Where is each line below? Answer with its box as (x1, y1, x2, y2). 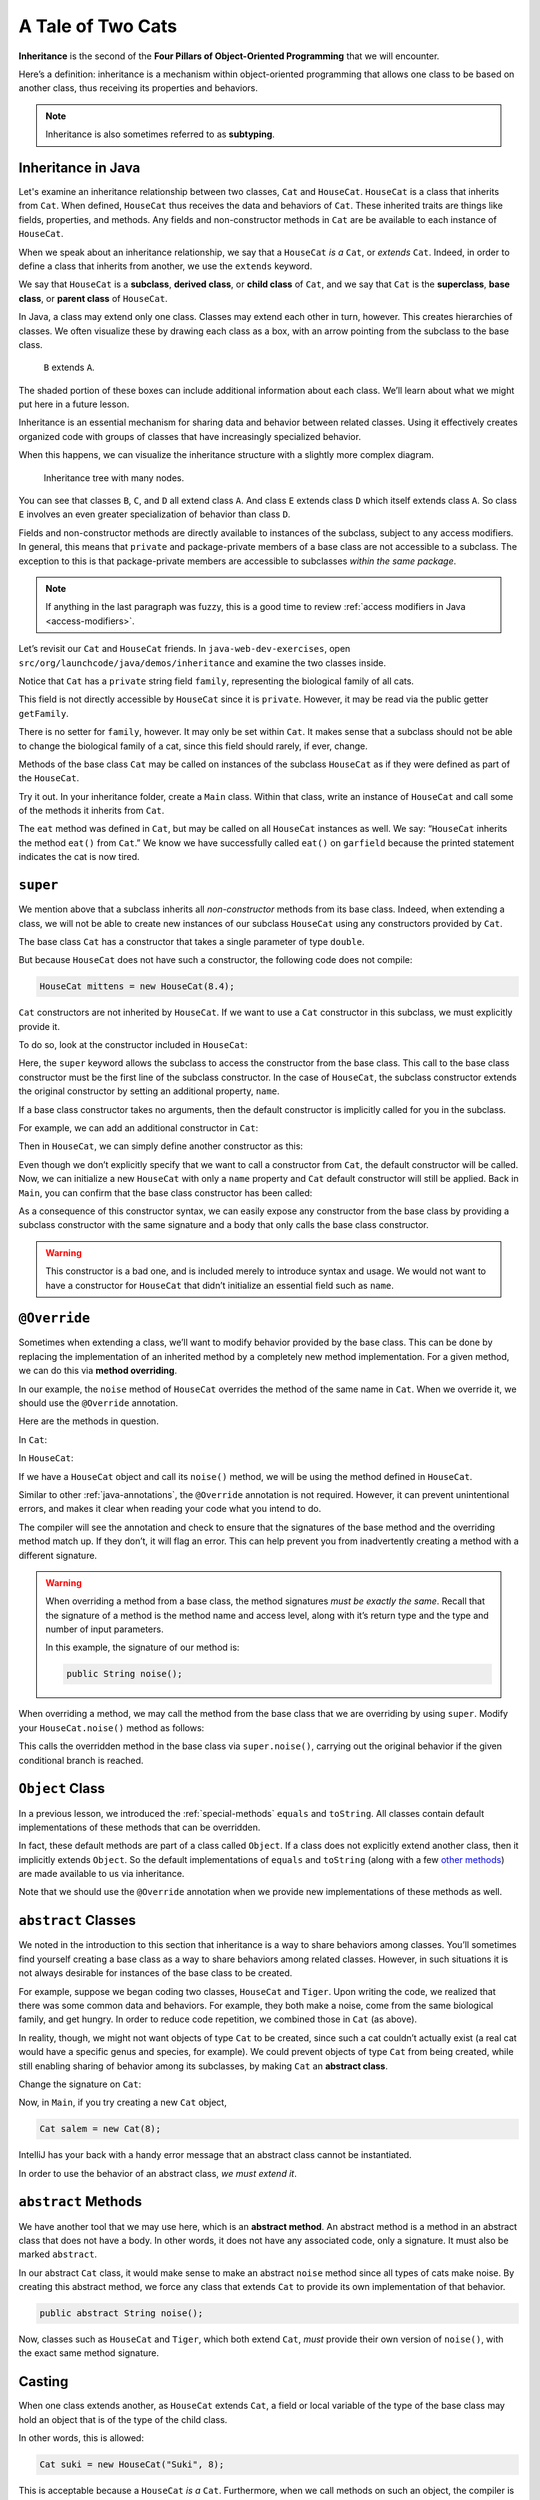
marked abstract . (18, 2248, 98, 2260)
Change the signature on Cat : (18, 2078, 142, 2090)
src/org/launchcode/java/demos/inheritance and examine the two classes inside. (18, 656, 387, 669)
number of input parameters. (45, 1623, 164, 1635)
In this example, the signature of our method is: (45, 1641, 240, 1654)
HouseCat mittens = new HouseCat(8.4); (39, 981, 235, 992)
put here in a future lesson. (18, 398, 130, 410)
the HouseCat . (18, 772, 80, 784)
